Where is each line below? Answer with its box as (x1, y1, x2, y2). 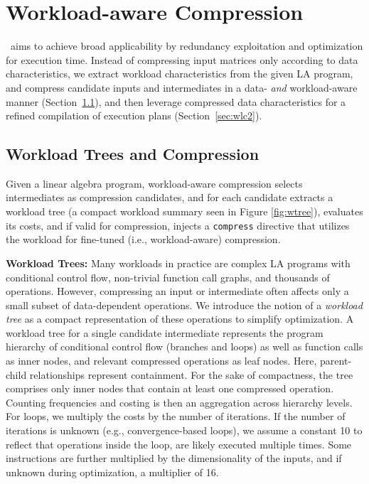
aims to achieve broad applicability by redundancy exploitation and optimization (10, 38, 363, 53)
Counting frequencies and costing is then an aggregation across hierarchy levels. (6, 394, 353, 409)
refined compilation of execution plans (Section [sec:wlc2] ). (6, 108, 262, 123)
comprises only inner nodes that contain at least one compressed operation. (6, 381, 334, 396)
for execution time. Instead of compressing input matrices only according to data (6, 52, 358, 67)
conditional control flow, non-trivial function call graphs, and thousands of (6, 269, 330, 284)
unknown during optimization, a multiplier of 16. (6, 464, 219, 479)
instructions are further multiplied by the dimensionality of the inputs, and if (6, 451, 342, 466)
